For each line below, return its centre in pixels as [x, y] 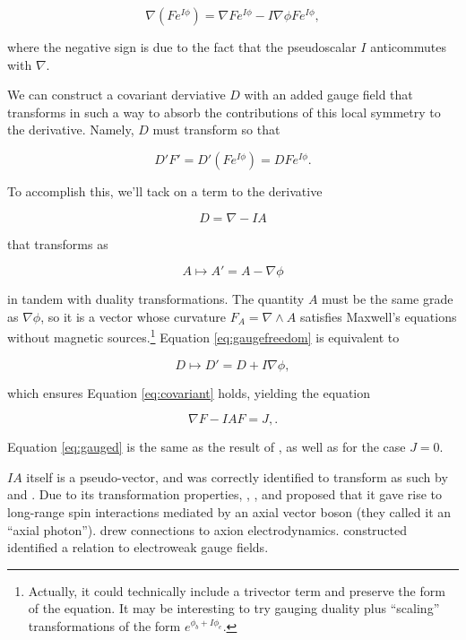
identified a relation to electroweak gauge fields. [138, 547]
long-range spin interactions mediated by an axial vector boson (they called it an [229, 511]
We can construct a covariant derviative [116, 95]
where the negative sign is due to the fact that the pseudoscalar [182, 47]
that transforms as [58, 243]
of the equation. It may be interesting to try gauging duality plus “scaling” [234, 608]
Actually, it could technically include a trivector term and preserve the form [237, 590]
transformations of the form [104, 625]
